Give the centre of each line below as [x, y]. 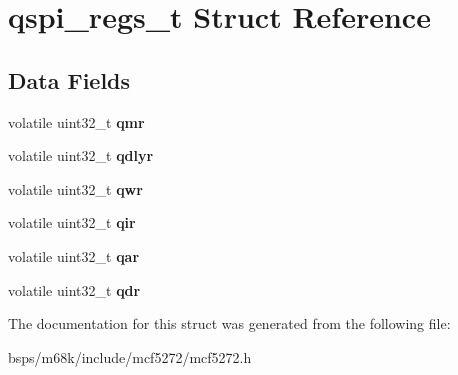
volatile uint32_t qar [74, 255]
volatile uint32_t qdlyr [81, 155]
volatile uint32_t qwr [75, 188]
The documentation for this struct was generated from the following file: [229, 323]
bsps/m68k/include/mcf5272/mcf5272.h [130, 356]
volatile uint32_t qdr [74, 289]
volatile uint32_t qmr [76, 121]
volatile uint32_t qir [72, 222]
